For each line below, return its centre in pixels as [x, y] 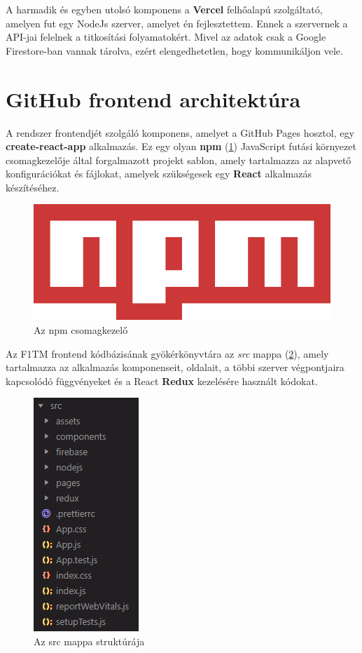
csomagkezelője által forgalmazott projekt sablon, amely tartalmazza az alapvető [179, 160]
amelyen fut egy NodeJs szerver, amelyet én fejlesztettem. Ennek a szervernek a [177, 23]
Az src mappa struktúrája [89, 641]
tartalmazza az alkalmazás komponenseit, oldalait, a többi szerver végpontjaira [175, 367]
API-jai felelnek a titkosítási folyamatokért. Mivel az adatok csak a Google [166, 37]
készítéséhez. [33, 187]
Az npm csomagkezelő [81, 329]
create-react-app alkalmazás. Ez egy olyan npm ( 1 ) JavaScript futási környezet [181, 146]
